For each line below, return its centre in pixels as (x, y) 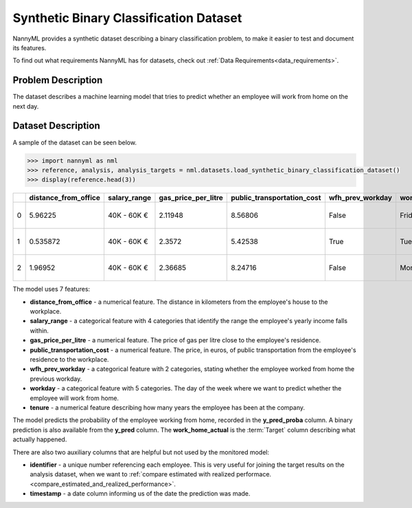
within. (39, 331)
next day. (26, 106)
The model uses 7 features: (51, 289)
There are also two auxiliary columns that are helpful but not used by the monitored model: (141, 452)
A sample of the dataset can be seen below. (75, 142)
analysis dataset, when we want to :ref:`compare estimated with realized (132, 474)
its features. (30, 47)
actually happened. (40, 439)
